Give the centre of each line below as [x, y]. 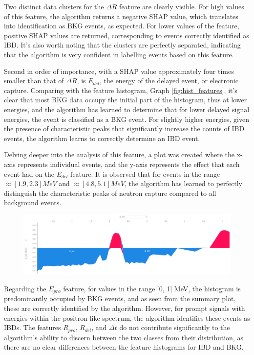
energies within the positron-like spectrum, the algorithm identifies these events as [127, 318]
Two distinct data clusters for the [54, 6]
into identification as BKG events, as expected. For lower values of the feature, [122, 26]
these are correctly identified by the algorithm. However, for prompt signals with [125, 308]
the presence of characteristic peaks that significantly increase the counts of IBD [124, 129]
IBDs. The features [32, 327]
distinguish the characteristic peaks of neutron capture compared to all [110, 193]
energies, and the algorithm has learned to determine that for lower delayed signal [127, 109]
